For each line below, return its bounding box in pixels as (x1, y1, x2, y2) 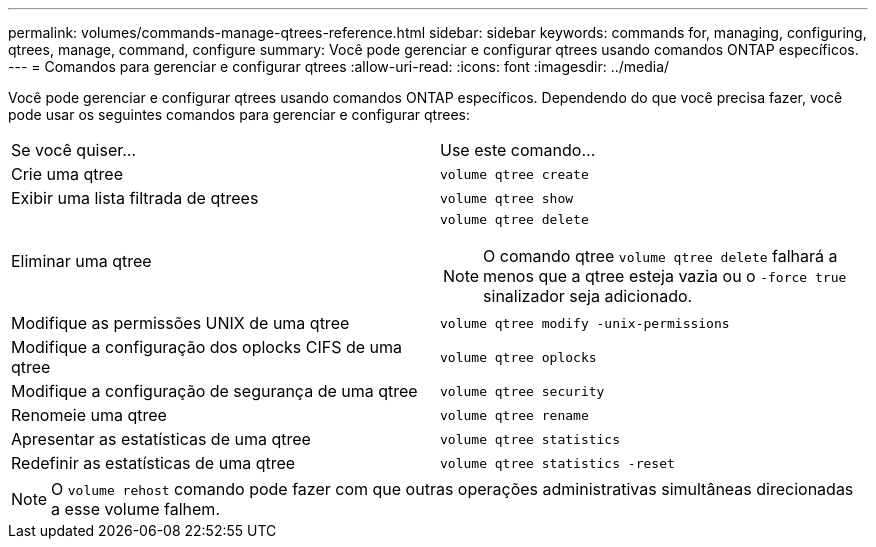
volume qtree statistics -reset (440, 455, 675, 471)
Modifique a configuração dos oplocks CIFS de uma (11, 337, 403, 357)
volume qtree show (440, 190, 574, 206)
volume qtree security (440, 383, 605, 399)
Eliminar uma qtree (11, 250, 152, 271)
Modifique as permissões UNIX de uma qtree (11, 313, 350, 333)
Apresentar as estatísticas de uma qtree (11, 429, 311, 449)
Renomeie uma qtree (11, 405, 167, 425)
